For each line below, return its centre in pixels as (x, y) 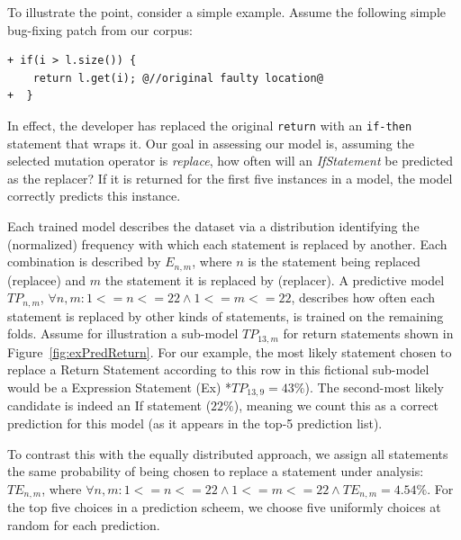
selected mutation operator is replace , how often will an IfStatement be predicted (230, 161)
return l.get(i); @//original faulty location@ (178, 78)
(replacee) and (47, 279)
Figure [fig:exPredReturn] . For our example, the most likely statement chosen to (230, 351)
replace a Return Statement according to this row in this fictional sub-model (218, 369)
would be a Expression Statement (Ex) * (120, 387)
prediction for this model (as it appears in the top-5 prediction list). (195, 423)
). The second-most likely (375, 387)
